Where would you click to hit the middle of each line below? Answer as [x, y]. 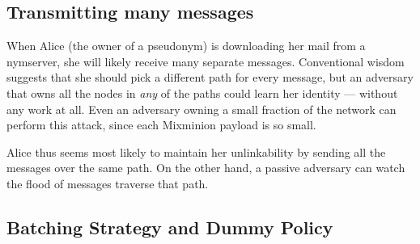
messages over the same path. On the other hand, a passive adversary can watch [206, 168]
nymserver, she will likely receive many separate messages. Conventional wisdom [206, 61]
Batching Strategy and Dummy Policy [170, 227]
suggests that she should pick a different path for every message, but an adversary [210, 77]
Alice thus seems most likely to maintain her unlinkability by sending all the [196, 151]
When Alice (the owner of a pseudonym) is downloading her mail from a [186, 46]
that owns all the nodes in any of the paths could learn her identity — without [202, 93]
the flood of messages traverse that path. [108, 183]
